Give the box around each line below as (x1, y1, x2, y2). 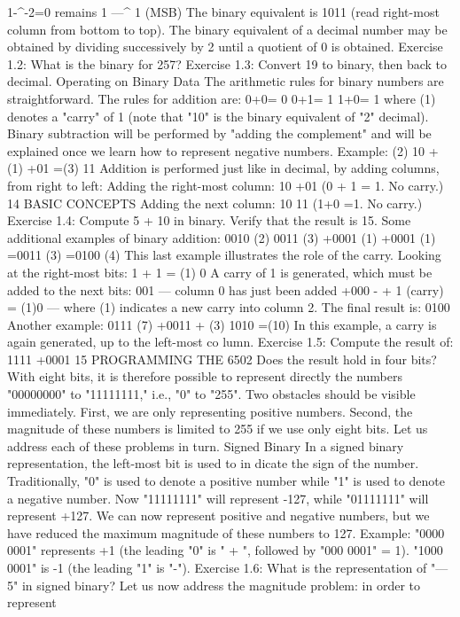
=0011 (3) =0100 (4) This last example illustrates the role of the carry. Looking (7, 246, 441, 264)
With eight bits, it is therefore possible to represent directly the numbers (7, 367, 402, 386)
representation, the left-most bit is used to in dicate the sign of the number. (7, 454, 419, 473)
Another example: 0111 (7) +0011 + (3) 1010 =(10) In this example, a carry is (7, 315, 437, 333)
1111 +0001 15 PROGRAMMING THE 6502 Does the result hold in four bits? (7, 349, 437, 368)
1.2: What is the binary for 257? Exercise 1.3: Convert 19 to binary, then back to (7, 54, 448, 73)
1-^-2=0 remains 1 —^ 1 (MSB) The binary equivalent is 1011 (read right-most (7, 3, 440, 20)
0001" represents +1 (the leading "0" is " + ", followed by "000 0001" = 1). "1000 (7, 541, 443, 559)
